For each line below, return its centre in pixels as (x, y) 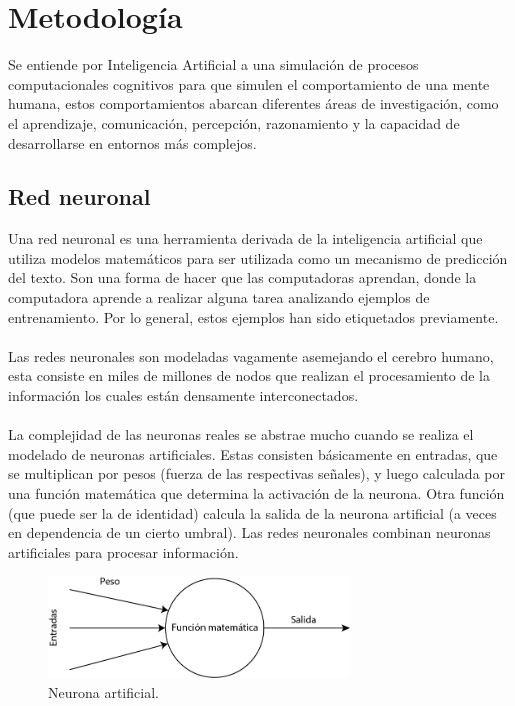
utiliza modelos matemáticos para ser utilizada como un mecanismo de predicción (258, 257)
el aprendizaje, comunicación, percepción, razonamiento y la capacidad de (234, 122)
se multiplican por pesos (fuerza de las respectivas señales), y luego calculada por (256, 473)
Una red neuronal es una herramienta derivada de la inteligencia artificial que (245, 238)
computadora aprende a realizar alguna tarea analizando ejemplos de (219, 297)
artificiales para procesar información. (123, 551)
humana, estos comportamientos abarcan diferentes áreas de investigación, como (253, 103)
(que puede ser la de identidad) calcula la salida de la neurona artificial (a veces (252, 512)
